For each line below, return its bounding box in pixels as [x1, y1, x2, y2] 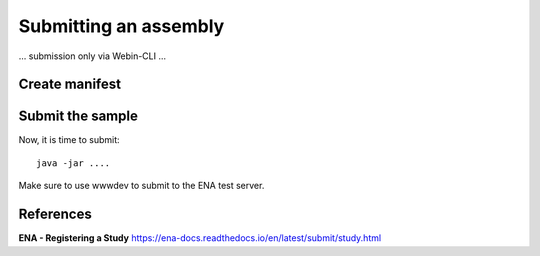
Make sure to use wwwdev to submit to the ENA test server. [18, 180, 265, 192]
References [18, 206, 92, 223]
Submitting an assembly [18, 15, 225, 37]
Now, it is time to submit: [18, 134, 120, 146]
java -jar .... [36, 157, 111, 169]
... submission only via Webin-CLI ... [18, 50, 167, 62]
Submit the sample [18, 108, 139, 125]
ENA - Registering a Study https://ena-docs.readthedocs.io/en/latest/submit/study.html [18, 232, 382, 244]
